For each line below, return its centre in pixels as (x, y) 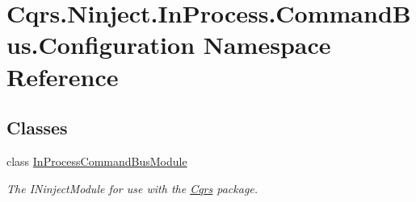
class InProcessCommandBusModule (97, 161)
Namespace (267, 45)
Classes (37, 128)
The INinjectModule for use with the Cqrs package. (132, 188)
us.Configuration (101, 45)
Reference (63, 76)
